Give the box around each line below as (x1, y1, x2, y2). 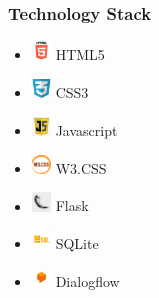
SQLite (55, 233, 99, 254)
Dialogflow (55, 271, 120, 292)
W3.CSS (55, 157, 107, 178)
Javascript (55, 119, 118, 140)
